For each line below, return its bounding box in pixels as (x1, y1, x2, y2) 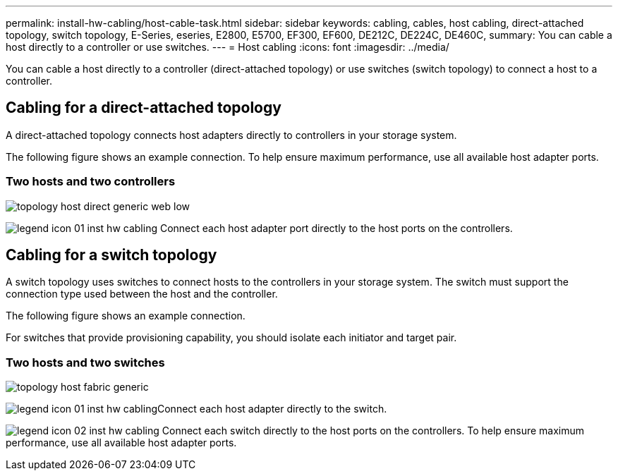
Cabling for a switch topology (6, 246, 217, 264)
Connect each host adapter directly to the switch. (157, 403, 387, 415)
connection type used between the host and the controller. (6, 288, 278, 300)
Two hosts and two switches (6, 355, 165, 370)
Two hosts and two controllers (6, 174, 176, 189)
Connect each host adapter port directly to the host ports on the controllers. (159, 221, 513, 234)
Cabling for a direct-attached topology (6, 99, 281, 117)
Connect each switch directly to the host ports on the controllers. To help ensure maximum (162, 425, 585, 437)
